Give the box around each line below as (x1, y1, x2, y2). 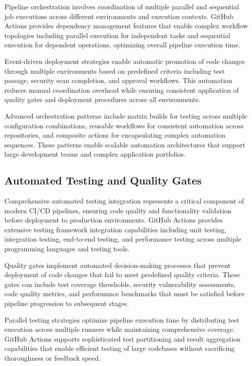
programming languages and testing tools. (4, 244, 130, 254)
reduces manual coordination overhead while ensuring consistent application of (4, 84, 239, 95)
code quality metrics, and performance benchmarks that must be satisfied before (4, 288, 245, 299)
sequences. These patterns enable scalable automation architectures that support (4, 139, 246, 149)
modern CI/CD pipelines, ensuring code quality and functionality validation (4, 205, 232, 215)
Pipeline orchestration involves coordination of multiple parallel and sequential (4, 1, 239, 11)
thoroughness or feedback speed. (4, 353, 101, 363)
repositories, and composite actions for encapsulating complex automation (4, 130, 226, 140)
